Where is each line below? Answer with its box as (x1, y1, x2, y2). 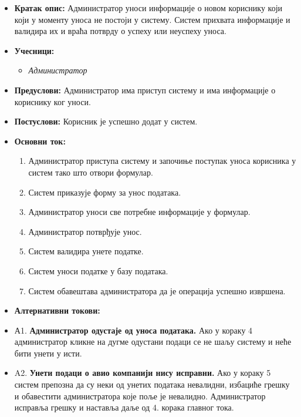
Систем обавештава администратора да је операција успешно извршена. (28, 284, 286, 297)
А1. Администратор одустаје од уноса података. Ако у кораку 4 (14, 324, 253, 336)
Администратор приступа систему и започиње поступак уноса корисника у (28, 154, 296, 167)
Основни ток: (14, 134, 66, 147)
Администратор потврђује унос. (28, 225, 142, 237)
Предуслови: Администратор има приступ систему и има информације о (14, 83, 276, 96)
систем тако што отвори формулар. (28, 166, 153, 178)
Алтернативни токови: (14, 304, 100, 317)
